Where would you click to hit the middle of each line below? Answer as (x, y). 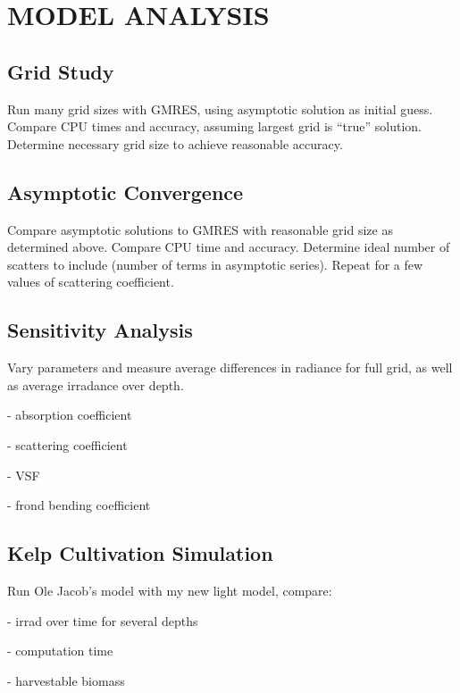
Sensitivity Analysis (100, 330)
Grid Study (61, 71)
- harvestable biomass (66, 680)
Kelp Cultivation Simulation (140, 553)
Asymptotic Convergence (125, 192)
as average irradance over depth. (96, 384)
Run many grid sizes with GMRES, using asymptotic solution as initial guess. (220, 109)
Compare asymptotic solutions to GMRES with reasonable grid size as (200, 229)
